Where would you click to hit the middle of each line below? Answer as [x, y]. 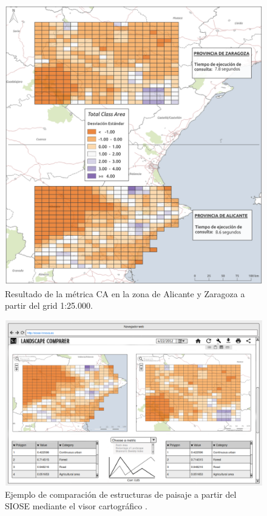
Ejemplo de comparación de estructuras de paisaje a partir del [121, 494]
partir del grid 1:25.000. [49, 305]
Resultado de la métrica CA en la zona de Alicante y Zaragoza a [125, 293]
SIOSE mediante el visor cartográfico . [76, 506]
